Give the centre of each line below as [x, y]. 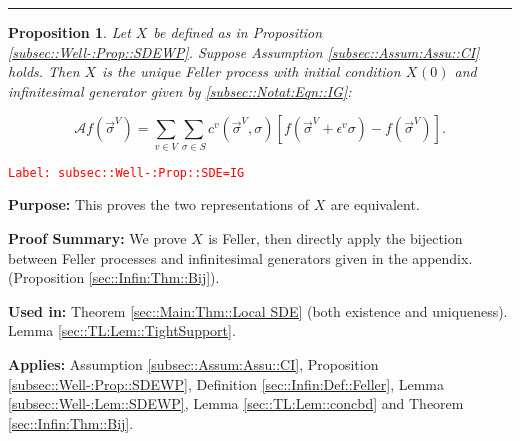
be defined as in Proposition [238, 32]
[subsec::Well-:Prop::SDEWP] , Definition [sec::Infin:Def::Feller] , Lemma [226, 383]
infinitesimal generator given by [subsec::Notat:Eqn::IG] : [180, 90]
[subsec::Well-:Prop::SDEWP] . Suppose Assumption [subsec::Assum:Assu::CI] [244, 51]
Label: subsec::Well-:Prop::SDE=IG [126, 172]
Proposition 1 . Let [69, 32]
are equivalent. [375, 204]
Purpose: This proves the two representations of [159, 204]
